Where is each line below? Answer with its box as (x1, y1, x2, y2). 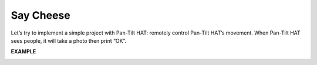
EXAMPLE (11, 48, 36, 55)
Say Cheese (11, 9, 70, 22)
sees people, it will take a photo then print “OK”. (11, 37, 127, 44)
